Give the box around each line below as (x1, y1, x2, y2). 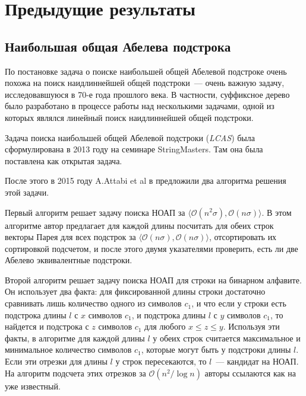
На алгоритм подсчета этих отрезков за (5, 366, 146, 379)
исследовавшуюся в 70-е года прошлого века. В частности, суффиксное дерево (5, 88, 290, 100)
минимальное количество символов (5, 343, 132, 356)
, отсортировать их (209, 231, 277, 243)
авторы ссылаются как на (204, 366, 296, 379)
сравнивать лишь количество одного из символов (5, 297, 182, 309)
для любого (144, 320, 186, 333)
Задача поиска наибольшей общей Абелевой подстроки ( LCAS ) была (5, 131, 255, 143)
